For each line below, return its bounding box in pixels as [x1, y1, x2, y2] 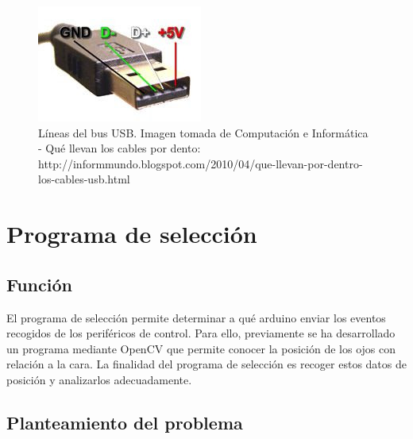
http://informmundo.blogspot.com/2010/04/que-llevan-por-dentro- [38, 155, 363, 171]
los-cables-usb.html [38, 171, 130, 187]
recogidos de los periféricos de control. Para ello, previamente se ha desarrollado [6, 325, 396, 341]
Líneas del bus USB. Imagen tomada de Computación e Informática [38, 124, 369, 141]
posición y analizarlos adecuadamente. [6, 371, 192, 387]
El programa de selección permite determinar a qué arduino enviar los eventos [6, 309, 386, 325]
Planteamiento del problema [6, 410, 243, 434]
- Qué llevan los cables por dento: [38, 140, 201, 156]
